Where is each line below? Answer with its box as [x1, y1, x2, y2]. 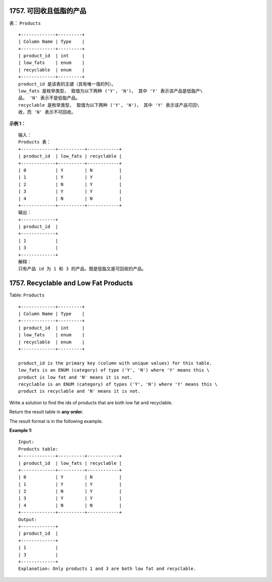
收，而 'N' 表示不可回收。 [18, 109, 76, 115]
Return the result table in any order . [9, 409, 84, 415]
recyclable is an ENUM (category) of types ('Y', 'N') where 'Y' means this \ [18, 382, 218, 387]
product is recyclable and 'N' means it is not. [18, 388, 141, 394]
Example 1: [9, 427, 33, 433]
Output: [18, 517, 37, 522]
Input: [18, 439, 35, 445]
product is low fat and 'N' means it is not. [18, 374, 133, 380]
